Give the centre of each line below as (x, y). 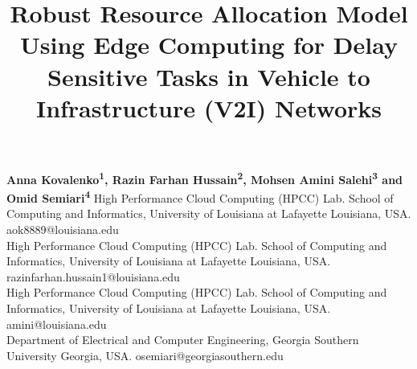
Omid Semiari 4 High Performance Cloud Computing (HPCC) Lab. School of (200, 197)
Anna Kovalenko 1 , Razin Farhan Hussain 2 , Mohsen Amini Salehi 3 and (205, 178)
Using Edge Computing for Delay (209, 45)
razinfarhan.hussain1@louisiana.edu (93, 276)
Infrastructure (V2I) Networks (209, 107)
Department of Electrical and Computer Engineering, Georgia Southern (183, 340)
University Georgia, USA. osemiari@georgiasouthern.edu (145, 355)
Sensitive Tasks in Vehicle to (209, 76)
